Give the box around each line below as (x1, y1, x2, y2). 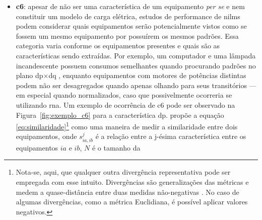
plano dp (16, 70, 43, 81)
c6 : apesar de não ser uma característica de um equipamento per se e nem (16, 1, 245, 11)
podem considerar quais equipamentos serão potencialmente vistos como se (16, 21, 247, 31)
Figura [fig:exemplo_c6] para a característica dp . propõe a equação (16, 109, 224, 120)
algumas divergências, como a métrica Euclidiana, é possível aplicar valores (16, 196, 248, 207)
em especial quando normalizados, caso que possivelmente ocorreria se (16, 90, 232, 100)
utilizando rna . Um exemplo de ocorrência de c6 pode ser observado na (16, 99, 235, 110)
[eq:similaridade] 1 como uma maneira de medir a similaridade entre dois (16, 120, 238, 131)
